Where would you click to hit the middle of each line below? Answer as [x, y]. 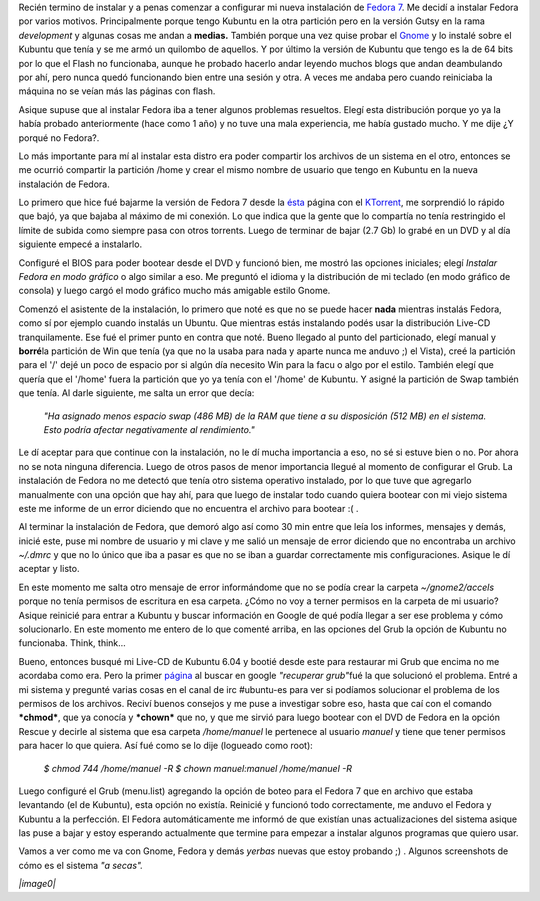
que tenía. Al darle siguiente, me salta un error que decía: [136, 393]
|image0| [37, 884]
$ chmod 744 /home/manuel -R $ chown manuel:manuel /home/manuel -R [197, 768]
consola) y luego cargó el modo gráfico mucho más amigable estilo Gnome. [174, 291]
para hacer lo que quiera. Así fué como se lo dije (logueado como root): [166, 746]
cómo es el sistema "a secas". [81, 865]
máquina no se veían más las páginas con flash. [117, 91]
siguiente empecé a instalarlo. [80, 244]
